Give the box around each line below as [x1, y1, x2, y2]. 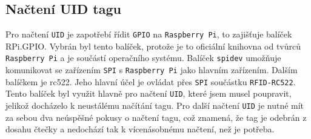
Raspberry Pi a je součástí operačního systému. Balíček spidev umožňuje [5, 51, 281, 64]
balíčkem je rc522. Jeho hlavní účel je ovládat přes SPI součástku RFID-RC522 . [5, 75, 296, 88]
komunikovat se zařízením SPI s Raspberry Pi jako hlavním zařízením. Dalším [5, 63, 298, 76]
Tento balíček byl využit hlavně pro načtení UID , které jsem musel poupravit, [5, 87, 292, 100]
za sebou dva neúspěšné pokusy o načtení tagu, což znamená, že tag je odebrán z [5, 111, 307, 123]
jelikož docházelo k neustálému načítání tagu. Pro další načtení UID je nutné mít [5, 99, 304, 112]
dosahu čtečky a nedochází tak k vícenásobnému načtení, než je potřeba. [5, 123, 275, 135]
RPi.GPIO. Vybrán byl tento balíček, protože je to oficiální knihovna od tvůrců [5, 39, 301, 52]
